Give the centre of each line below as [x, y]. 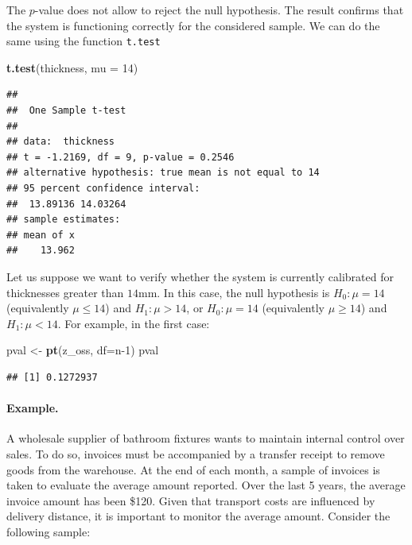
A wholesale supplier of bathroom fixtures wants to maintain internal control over [206, 438]
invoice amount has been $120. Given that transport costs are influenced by [191, 500]
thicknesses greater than [65, 292]
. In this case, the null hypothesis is [243, 292]
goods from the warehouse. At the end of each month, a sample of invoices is [193, 469]
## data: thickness [61, 142]
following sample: [49, 531]
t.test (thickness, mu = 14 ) [72, 67]
